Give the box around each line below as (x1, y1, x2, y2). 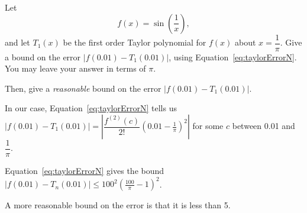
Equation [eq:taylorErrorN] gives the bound (5, 164, 164, 177)
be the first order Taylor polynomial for (63, 36, 206, 49)
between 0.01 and (232, 120, 295, 132)
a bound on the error (5, 50, 81, 63)
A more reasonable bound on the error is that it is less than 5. (5, 199, 231, 211)
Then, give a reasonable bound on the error (5, 82, 161, 94)
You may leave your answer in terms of (5, 62, 146, 75)
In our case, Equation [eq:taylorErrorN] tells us (5, 102, 177, 114)
